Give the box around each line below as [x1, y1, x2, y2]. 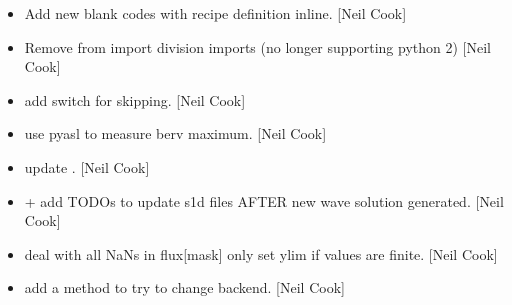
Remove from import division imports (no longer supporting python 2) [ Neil [24, 36, 491, 57]
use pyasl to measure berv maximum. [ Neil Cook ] [24, 123, 327, 144]
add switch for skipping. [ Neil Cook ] [24, 89, 246, 110]
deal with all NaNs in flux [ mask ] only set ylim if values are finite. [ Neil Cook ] [24, 243, 498, 264]
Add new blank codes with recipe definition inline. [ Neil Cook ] [24, 3, 407, 23]
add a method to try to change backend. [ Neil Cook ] [24, 277, 345, 298]
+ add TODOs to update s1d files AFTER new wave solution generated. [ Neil [24, 190, 504, 211]
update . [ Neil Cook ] [24, 156, 150, 177]
